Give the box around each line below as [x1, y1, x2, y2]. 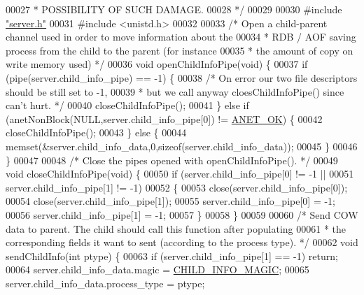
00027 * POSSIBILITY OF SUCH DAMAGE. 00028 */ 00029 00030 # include [6, 2, 342, 16]
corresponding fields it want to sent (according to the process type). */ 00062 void [6, 235, 358, 250]
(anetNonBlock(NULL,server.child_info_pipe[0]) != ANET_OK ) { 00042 [6, 111, 323, 126]
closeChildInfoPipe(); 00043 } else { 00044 [6, 125, 187, 140]
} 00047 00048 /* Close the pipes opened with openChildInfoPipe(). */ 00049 [6, 152, 338, 167]
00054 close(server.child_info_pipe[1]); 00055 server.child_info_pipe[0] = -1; [6, 194, 335, 208]
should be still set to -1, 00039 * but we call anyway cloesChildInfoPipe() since [6, 84, 344, 99]
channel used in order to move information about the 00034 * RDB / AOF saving [6, 29, 356, 44]
